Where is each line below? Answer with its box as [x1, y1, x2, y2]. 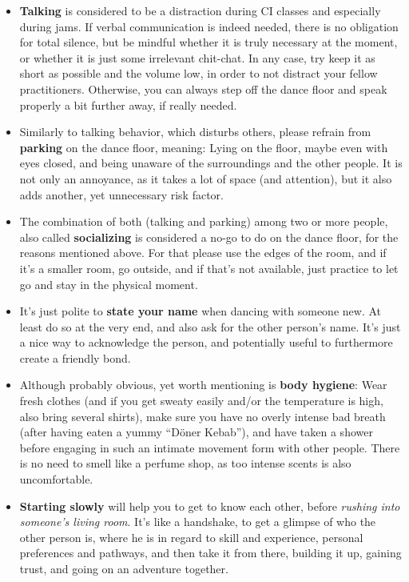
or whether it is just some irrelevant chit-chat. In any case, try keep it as [19, 49, 375, 66]
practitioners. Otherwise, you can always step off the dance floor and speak [19, 80, 387, 97]
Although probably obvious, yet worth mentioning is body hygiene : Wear [19, 376, 387, 393]
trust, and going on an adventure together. [19, 560, 228, 576]
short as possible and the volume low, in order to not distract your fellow [19, 65, 378, 82]
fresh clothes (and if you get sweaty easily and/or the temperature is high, [19, 392, 383, 409]
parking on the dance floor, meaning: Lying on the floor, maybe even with [19, 138, 388, 155]
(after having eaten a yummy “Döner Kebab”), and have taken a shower [19, 423, 373, 440]
